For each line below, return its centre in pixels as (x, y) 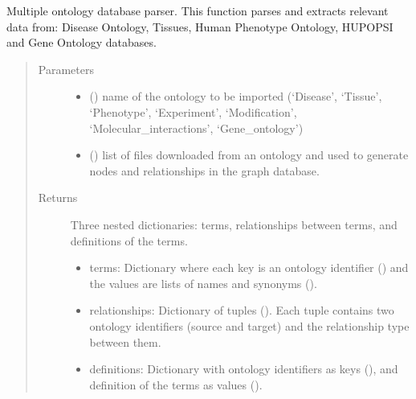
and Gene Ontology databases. (82, 42)
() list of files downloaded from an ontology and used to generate (249, 155)
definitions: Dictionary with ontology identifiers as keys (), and (244, 369)
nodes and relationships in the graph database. (204, 170)
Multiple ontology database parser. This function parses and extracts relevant (198, 10)
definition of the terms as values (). (176, 384)
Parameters (66, 69)
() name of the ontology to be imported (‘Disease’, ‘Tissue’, (236, 96)
